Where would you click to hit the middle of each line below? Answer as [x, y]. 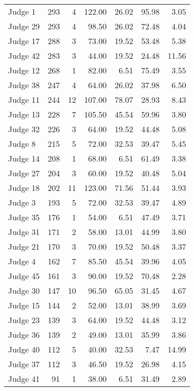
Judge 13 [24, 114]
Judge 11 [24, 100]
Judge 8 [22, 144]
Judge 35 [24, 217]
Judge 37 [24, 364]
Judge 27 [24, 173]
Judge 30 [24, 290]
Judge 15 [24, 305]
